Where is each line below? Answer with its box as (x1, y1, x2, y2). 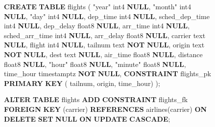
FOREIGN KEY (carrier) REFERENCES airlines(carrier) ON (4, 104, 207, 114)
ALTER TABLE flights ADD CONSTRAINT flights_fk (4, 94, 188, 105)
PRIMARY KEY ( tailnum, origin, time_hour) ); (4, 78, 160, 88)
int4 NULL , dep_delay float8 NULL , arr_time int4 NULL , (4, 21, 190, 31)
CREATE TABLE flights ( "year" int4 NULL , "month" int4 (4, 1, 191, 11)
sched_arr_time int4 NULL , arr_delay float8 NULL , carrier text (4, 30, 206, 40)
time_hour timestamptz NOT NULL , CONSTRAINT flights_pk (4, 68, 211, 79)
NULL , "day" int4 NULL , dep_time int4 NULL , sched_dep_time (4, 11, 210, 21)
